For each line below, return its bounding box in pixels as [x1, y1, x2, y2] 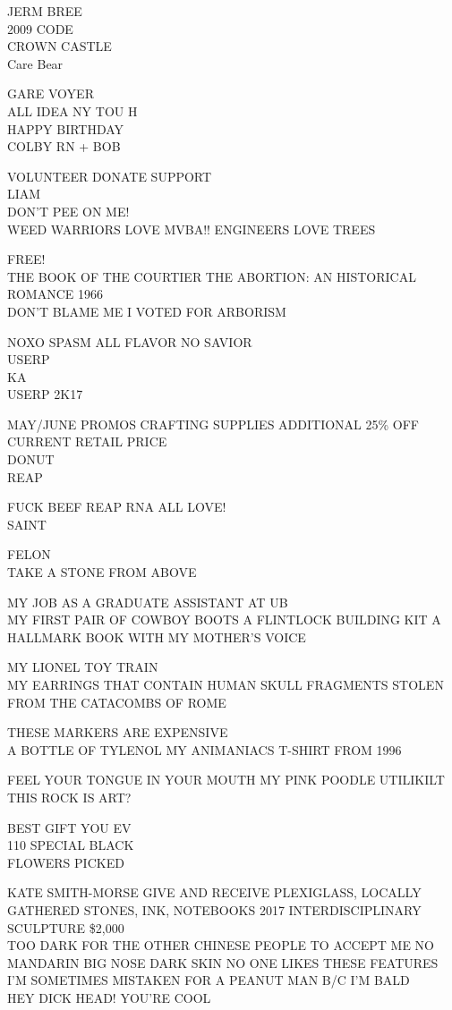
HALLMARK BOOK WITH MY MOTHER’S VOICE [7, 627, 306, 646]
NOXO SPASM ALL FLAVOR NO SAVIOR [7, 332, 252, 351]
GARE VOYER [7, 84, 94, 103]
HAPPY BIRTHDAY [7, 119, 124, 138]
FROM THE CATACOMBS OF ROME [7, 692, 226, 711]
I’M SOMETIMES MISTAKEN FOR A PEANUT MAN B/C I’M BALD [7, 971, 410, 989]
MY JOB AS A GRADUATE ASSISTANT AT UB [7, 592, 288, 611]
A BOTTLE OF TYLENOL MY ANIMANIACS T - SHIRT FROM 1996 [7, 740, 402, 759]
